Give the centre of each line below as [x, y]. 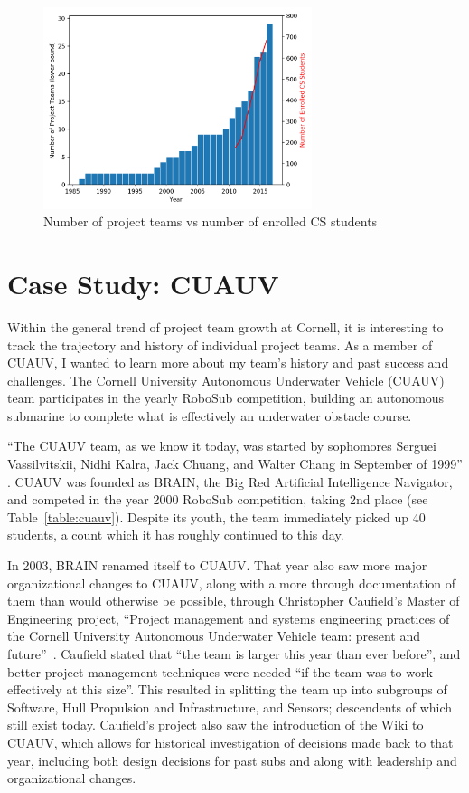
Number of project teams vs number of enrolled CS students [211, 221]
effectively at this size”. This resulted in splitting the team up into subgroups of [227, 689]
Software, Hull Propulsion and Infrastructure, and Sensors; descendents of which [230, 707]
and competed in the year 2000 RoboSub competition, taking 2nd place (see [218, 499]
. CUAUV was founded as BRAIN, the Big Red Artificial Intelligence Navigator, [230, 481]
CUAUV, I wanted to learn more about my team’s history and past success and [228, 363]
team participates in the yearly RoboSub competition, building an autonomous [226, 398]
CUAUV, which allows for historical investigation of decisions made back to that [230, 742]
